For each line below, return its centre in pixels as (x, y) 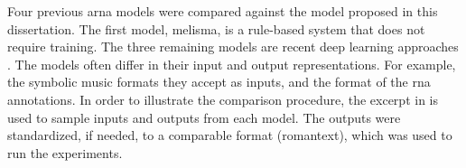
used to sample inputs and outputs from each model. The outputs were (204, 117)
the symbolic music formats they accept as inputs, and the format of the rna (219, 82)
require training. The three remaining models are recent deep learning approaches (233, 47)
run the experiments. (65, 152)
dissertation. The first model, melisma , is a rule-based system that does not (216, 28)
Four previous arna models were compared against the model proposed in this (223, 11)
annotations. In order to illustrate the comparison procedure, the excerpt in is (223, 99)
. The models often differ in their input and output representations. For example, (232, 64)
